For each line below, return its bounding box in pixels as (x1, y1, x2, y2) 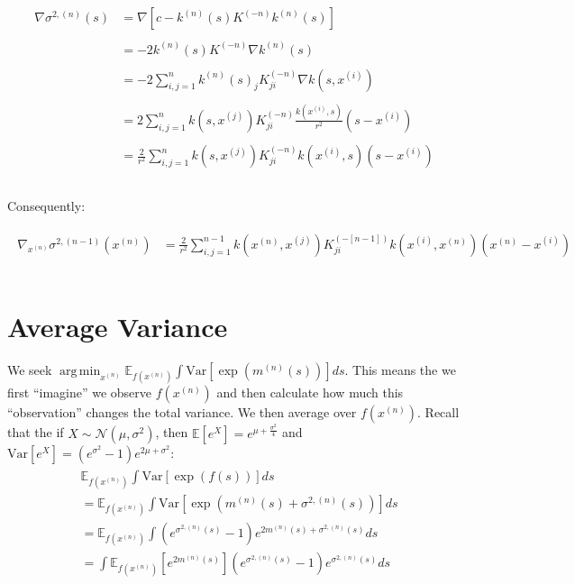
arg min (59, 364, 101, 378)
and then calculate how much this (216, 383, 404, 402)
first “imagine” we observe (7, 383, 152, 402)
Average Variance (7, 308, 228, 345)
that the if (7, 423, 64, 442)
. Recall (417, 403, 460, 422)
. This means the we (344, 360, 456, 379)
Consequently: (7, 196, 86, 215)
